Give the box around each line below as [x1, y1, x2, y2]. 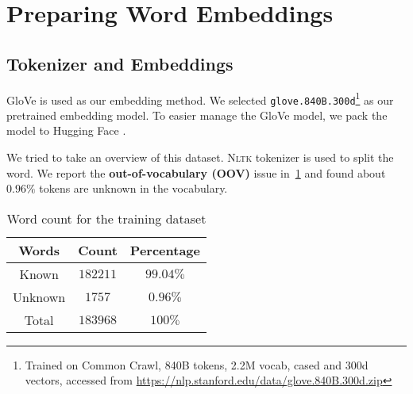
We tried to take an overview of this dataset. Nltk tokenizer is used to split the [6, 149, 394, 166]
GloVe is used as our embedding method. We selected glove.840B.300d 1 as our [6, 89, 394, 108]
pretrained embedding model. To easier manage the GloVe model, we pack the [6, 106, 388, 123]
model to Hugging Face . [6, 122, 126, 139]
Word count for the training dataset [6, 208, 206, 228]
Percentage [129, 240, 200, 259]
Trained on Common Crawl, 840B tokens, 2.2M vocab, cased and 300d [25, 356, 369, 373]
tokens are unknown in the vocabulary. [39, 180, 228, 197]
